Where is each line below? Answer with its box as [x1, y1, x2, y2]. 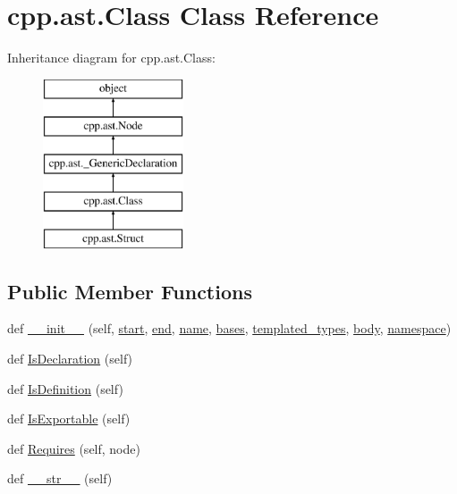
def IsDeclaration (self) [7, 349, 133, 368]
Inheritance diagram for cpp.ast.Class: [7, 48, 216, 67]
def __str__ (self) [7, 469, 113, 488]
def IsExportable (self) [7, 409, 131, 428]
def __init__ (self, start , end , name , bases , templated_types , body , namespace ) [7, 319, 452, 338]
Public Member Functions [7, 277, 252, 305]
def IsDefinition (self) [7, 379, 123, 398]
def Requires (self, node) [7, 439, 140, 457]
